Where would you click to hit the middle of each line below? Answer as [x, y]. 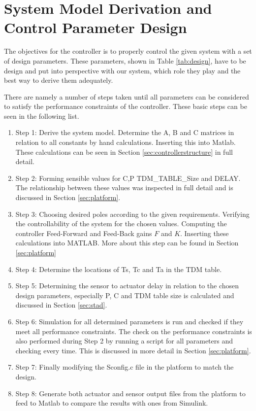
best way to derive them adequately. [59, 80]
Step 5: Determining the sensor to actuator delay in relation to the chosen [127, 286]
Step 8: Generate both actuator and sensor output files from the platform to [130, 393]
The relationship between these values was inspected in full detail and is [124, 188]
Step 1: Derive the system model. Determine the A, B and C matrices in [125, 132]
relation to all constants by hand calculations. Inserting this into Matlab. [126, 142]
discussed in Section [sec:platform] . [68, 197]
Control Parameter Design [96, 27]
